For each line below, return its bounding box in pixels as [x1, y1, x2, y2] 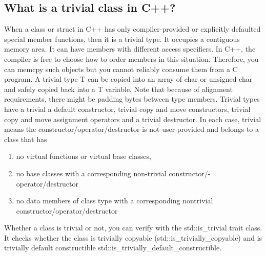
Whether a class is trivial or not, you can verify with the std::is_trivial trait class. [4, 222, 262, 233]
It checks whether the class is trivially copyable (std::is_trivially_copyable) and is [4, 232, 262, 243]
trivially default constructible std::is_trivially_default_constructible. [4, 242, 222, 253]
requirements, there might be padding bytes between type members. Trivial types [4, 94, 260, 104]
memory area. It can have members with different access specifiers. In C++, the [4, 43, 256, 54]
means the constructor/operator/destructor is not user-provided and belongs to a [4, 124, 259, 134]
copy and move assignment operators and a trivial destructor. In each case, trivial [4, 113, 261, 124]
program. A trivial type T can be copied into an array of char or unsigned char [4, 74, 253, 84]
